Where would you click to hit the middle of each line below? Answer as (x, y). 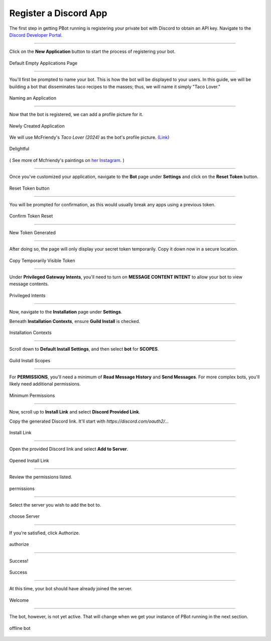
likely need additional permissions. (45, 384)
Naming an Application (33, 98)
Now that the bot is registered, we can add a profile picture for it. (76, 114)
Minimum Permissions (32, 395)
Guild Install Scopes (30, 360)
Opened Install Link (29, 460)
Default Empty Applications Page (43, 63)
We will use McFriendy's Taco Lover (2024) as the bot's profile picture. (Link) (89, 137)
